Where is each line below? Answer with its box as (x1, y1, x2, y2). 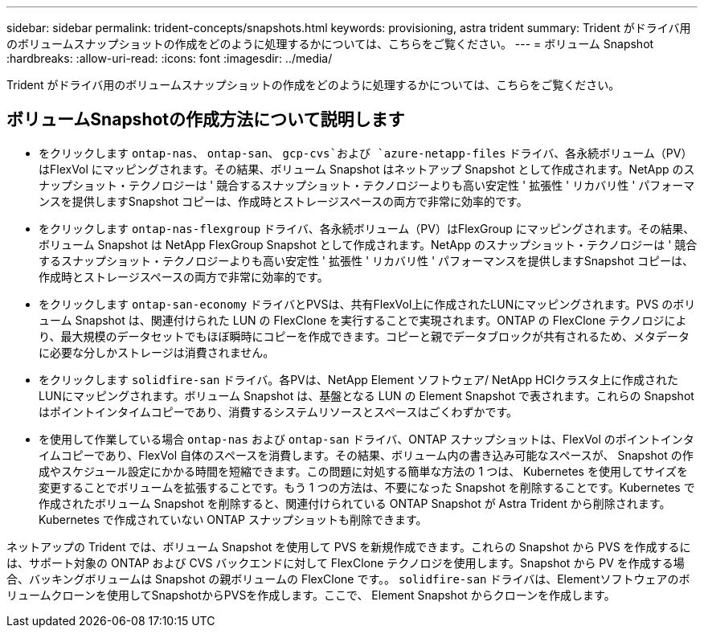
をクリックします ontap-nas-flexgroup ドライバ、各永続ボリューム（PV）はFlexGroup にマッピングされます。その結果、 (39, 221, 695, 235)
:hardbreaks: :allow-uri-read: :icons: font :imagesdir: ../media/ (6, 51, 333, 65)
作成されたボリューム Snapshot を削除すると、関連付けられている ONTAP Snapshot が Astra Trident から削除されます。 (39, 496, 671, 510)
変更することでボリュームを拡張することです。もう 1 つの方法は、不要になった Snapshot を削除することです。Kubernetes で (39, 480, 695, 494)
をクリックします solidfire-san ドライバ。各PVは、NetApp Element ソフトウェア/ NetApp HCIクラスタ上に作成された (39, 372, 679, 387)
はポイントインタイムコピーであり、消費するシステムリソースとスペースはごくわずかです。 (39, 404, 518, 419)
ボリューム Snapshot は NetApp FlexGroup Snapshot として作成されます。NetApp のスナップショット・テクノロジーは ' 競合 (39, 237, 698, 252)
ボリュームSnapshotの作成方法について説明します (6, 109, 405, 130)
